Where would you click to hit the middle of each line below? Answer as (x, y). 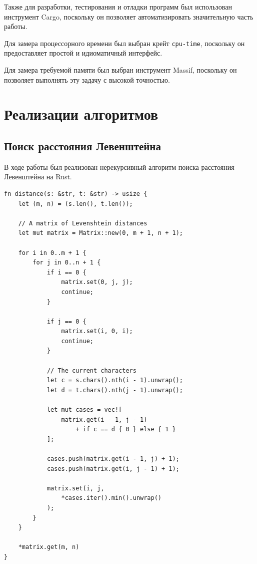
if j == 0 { (66, 321)
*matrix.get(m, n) (49, 547)
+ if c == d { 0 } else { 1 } (126, 430)
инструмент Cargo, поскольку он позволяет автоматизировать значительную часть (129, 16)
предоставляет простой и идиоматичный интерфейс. (83, 53)
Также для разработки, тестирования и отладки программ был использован (118, 7)
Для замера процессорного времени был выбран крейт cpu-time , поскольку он (124, 43)
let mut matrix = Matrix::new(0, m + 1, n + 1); (100, 233)
